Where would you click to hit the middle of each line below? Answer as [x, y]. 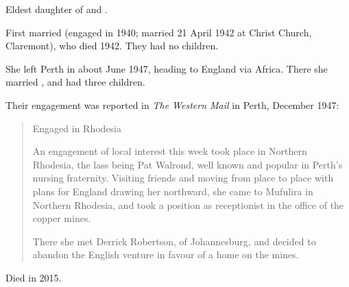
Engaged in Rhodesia [77, 128]
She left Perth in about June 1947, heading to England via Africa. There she [167, 68]
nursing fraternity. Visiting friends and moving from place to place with [183, 178]
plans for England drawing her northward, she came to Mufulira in [173, 191]
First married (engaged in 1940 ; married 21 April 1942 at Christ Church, [159, 32]
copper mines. [62, 218]
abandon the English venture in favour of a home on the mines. [166, 254]
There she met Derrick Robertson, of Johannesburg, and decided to [174, 241]
